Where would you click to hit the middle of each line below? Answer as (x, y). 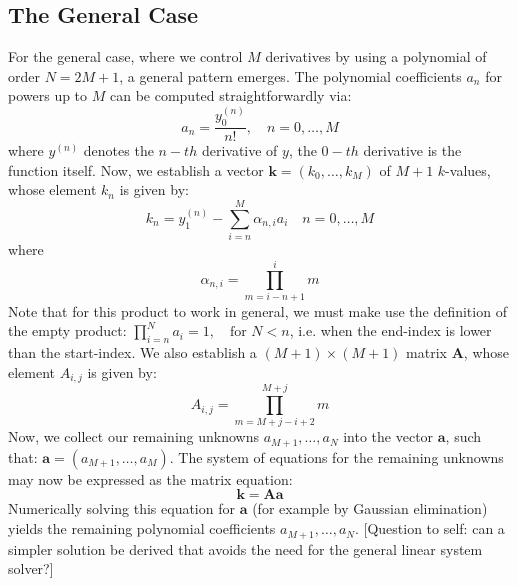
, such (463, 436)
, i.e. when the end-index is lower (390, 330)
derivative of (239, 150)
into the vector (388, 436)
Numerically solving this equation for (121, 508)
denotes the (118, 150)
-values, (468, 169)
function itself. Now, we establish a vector (136, 169)
